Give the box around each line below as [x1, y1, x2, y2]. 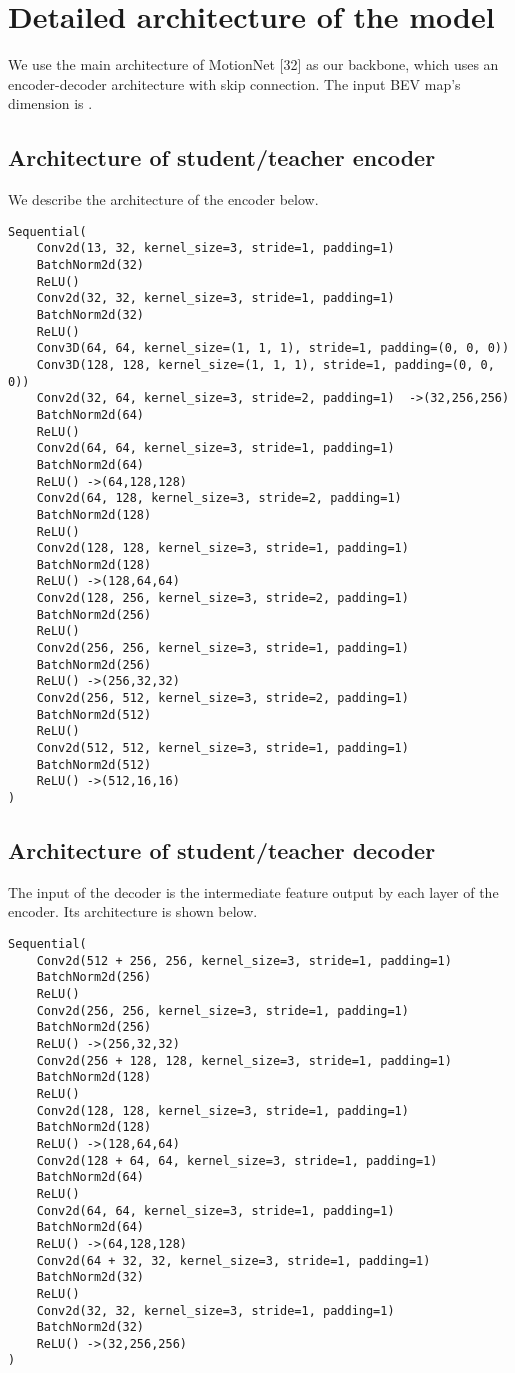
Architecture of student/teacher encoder [8, 142, 436, 173]
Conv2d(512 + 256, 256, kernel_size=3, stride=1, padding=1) [36, 953, 452, 968]
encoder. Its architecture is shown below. [8, 901, 258, 922]
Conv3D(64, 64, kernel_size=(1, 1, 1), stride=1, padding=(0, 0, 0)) [36, 341, 510, 356]
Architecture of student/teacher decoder [8, 835, 436, 866]
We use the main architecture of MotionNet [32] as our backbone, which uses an [8, 54, 499, 75]
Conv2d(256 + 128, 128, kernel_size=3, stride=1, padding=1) [36, 1053, 452, 1068]
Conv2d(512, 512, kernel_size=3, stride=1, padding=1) [36, 741, 409, 756]
